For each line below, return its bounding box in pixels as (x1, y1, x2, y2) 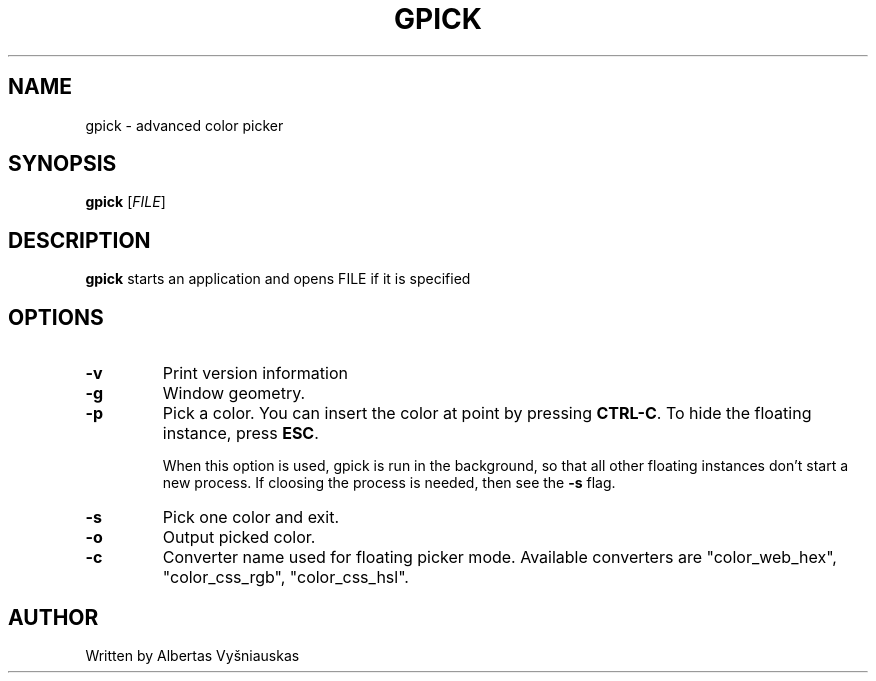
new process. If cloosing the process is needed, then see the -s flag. (162, 474, 616, 492)
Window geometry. (162, 383, 306, 404)
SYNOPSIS (8, 151, 117, 177)
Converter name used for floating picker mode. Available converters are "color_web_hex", (162, 547, 837, 568)
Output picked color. (162, 527, 316, 548)
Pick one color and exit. (162, 507, 340, 528)
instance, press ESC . (162, 423, 319, 444)
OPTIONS (8, 304, 104, 330)
